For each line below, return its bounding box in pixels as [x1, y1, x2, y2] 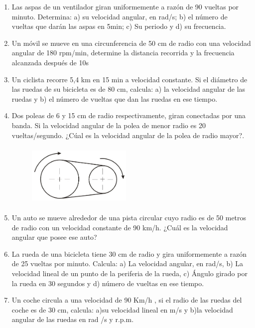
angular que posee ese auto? [11, 232, 97, 242]
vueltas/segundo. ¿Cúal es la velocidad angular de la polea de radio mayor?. [11, 130, 245, 140]
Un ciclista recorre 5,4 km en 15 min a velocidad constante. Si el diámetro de [11, 74, 248, 84]
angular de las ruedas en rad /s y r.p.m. [11, 314, 134, 325]
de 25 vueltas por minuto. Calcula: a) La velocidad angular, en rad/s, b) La [11, 258, 244, 269]
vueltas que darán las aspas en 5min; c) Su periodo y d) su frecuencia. [11, 21, 226, 31]
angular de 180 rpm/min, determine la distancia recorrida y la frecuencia [11, 47, 235, 58]
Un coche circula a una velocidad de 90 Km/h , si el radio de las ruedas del [11, 295, 242, 305]
